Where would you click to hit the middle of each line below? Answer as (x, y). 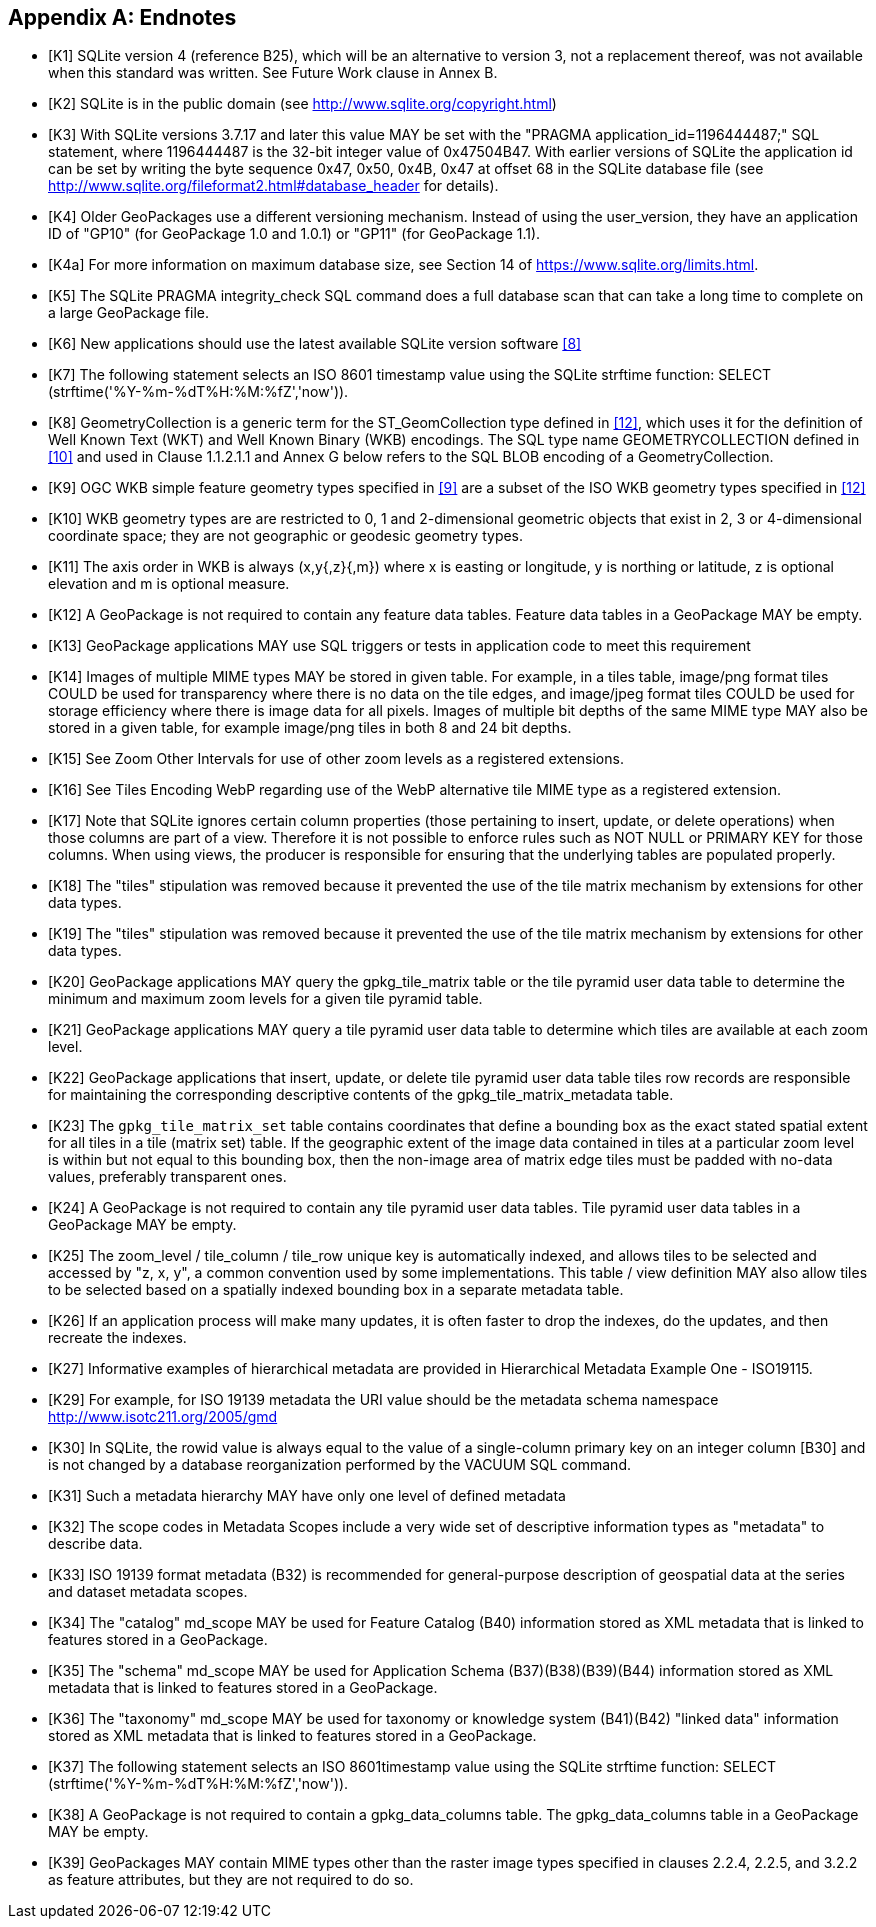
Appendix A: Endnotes (122, 17)
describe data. (95, 1544)
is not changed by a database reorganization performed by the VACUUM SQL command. (339, 1465)
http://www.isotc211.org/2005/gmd (163, 1417)
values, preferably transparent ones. (167, 1177)
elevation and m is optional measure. (169, 584)
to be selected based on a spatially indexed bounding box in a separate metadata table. (336, 1290)
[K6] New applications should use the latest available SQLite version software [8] (315, 344)
